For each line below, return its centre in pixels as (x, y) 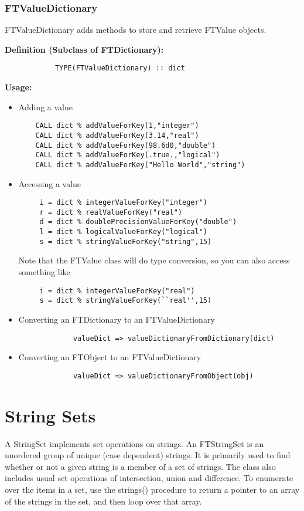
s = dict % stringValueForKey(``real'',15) (126, 301)
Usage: (18, 87)
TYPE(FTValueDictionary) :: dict (120, 68)
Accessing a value (50, 183)
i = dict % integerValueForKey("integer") (123, 203)
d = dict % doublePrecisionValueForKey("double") (138, 222)
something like (44, 272)
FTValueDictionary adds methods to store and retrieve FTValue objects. (136, 30)
